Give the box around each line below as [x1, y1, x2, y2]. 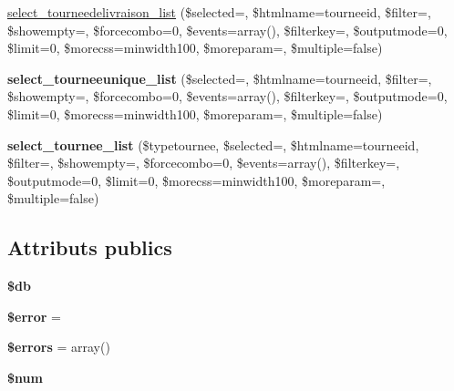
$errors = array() [7, 337, 110, 356]
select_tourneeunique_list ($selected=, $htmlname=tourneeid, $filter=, [7, 68, 432, 87]
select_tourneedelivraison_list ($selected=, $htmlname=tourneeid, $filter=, [7, 3, 431, 21]
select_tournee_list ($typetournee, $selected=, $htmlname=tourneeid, [7, 135, 419, 154]
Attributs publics [7, 233, 172, 262]
